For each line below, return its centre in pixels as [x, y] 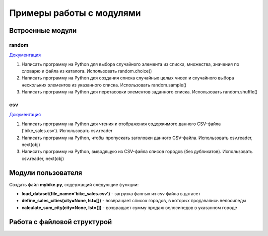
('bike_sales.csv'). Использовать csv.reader [67, 131]
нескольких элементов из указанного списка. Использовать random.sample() [104, 85]
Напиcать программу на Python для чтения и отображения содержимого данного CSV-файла [121, 124]
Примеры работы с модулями [75, 13]
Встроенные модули [43, 31]
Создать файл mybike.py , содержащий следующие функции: [74, 184]
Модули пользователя [46, 173]
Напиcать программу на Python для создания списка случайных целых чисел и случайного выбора [128, 78]
